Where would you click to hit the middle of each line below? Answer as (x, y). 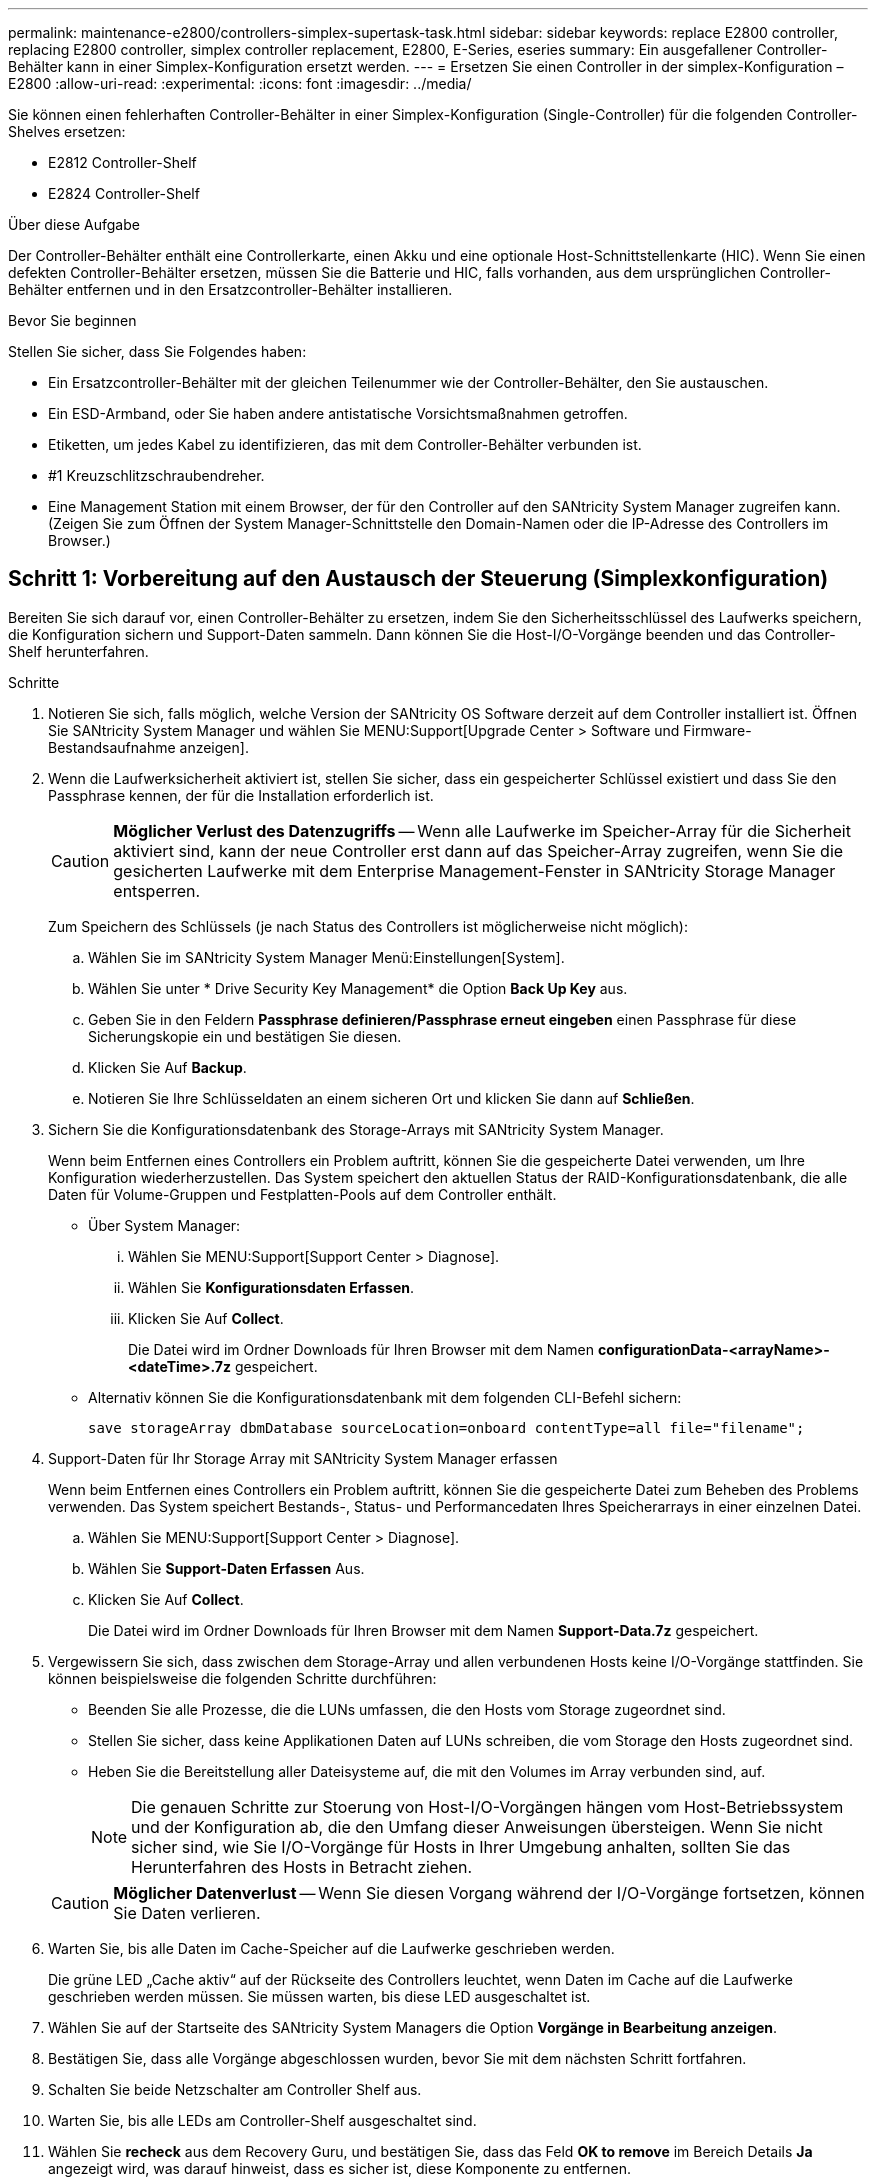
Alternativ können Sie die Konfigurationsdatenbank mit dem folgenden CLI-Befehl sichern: (385, 1397)
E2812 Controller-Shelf (122, 162)
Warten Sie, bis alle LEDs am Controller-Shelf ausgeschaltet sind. (262, 2120)
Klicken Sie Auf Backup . (167, 1067)
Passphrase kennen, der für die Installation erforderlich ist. (241, 795)
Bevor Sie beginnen (72, 320)
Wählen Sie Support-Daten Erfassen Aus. (226, 1568)
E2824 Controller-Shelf (124, 193)
